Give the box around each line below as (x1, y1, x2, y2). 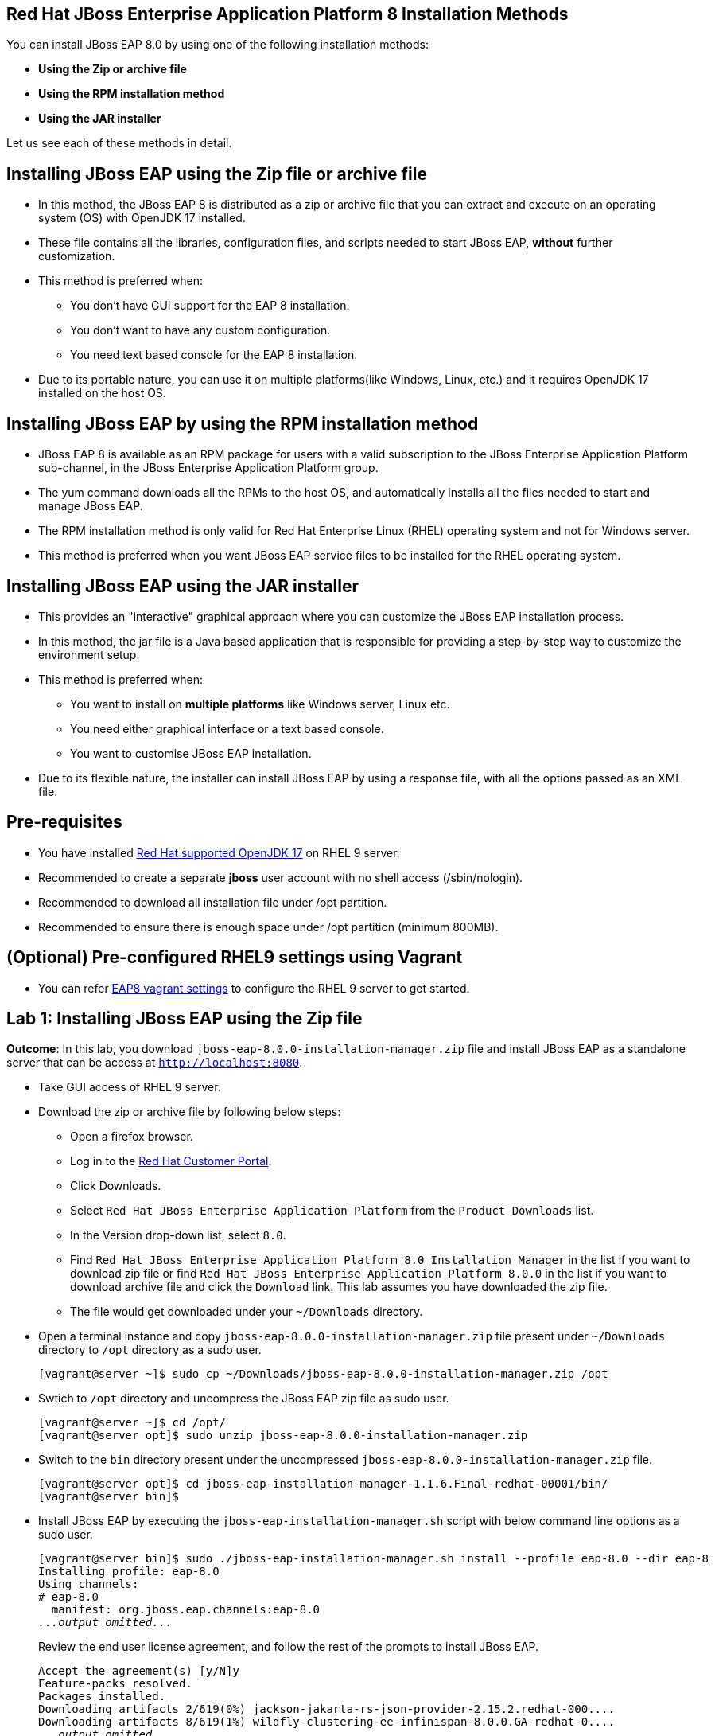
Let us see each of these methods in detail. (6, 136, 232, 150)
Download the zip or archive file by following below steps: (38, 1105, 341, 1119)
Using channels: (38, 1578, 139, 1591)
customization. (38, 249, 115, 263)
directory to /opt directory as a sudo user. (38, 1343, 262, 1357)
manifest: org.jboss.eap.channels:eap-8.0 (51, 1603, 321, 1617)
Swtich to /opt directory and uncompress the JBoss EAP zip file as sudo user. (38, 1391, 449, 1406)
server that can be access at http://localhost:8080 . (6, 1055, 303, 1070)
